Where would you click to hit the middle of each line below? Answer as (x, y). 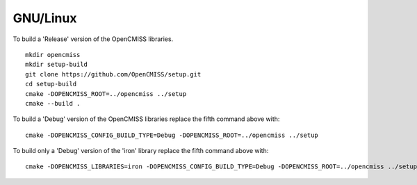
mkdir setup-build (57, 65)
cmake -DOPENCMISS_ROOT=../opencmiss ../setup (106, 94)
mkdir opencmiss (53, 55)
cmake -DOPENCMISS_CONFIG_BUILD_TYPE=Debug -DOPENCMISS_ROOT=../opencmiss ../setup (172, 135)
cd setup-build (51, 84)
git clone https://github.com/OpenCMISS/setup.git (113, 74)
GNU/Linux (45, 18)
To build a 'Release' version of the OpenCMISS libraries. (93, 39)
